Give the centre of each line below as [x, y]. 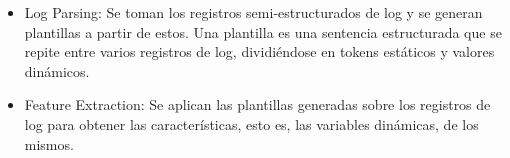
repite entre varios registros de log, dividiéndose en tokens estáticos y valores [259, 51]
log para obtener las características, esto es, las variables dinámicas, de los [251, 123]
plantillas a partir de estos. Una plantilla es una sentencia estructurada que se [263, 31]
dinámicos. [57, 70]
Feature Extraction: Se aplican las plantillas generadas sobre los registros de [257, 104]
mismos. [49, 143]
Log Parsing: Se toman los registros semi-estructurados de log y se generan [253, 12]
